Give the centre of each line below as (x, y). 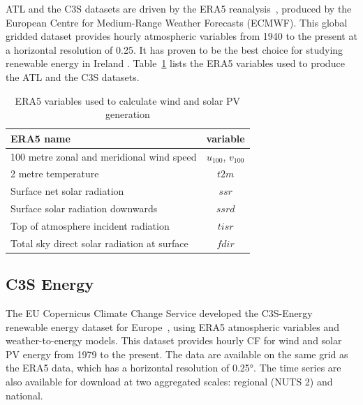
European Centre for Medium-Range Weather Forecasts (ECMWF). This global (177, 22)
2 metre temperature (55, 174)
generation (127, 114)
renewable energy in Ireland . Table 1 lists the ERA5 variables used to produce (175, 63)
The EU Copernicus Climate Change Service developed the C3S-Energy (159, 313)
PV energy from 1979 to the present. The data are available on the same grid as (177, 354)
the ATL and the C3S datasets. (73, 76)
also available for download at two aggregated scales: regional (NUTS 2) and (169, 382)
